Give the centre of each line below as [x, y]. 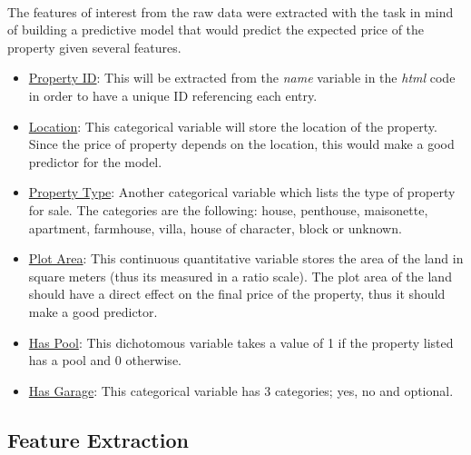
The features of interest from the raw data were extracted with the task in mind [231, 11]
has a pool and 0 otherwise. [105, 360]
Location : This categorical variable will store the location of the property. [233, 126]
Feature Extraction [98, 439]
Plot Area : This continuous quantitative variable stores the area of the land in [246, 258]
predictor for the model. [95, 161]
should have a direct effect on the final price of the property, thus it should [237, 294]
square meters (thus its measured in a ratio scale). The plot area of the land [240, 276]
